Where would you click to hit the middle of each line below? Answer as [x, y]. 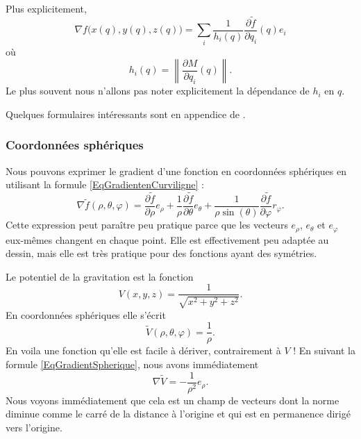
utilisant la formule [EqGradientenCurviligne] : [105, 184]
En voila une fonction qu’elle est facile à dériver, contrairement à [143, 350]
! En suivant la [324, 350]
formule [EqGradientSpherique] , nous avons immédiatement [132, 364]
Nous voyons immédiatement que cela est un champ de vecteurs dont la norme [173, 400]
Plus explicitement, [46, 8]
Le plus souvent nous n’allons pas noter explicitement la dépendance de [158, 91]
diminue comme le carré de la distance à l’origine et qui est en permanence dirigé [178, 414]
